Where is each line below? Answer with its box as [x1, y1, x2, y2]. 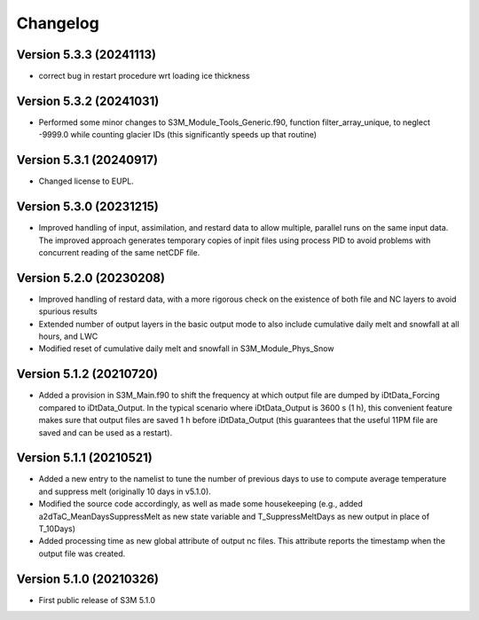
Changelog [16, 13, 99, 33]
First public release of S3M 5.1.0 [38, 594, 155, 605]
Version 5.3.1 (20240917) [16, 153, 159, 168]
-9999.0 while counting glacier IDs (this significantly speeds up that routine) [38, 129, 318, 140]
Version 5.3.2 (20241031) [16, 93, 160, 108]
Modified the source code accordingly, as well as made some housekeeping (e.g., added [38, 498, 364, 509]
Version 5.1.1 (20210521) [16, 451, 153, 466]
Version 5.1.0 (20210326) [16, 571, 160, 586]
